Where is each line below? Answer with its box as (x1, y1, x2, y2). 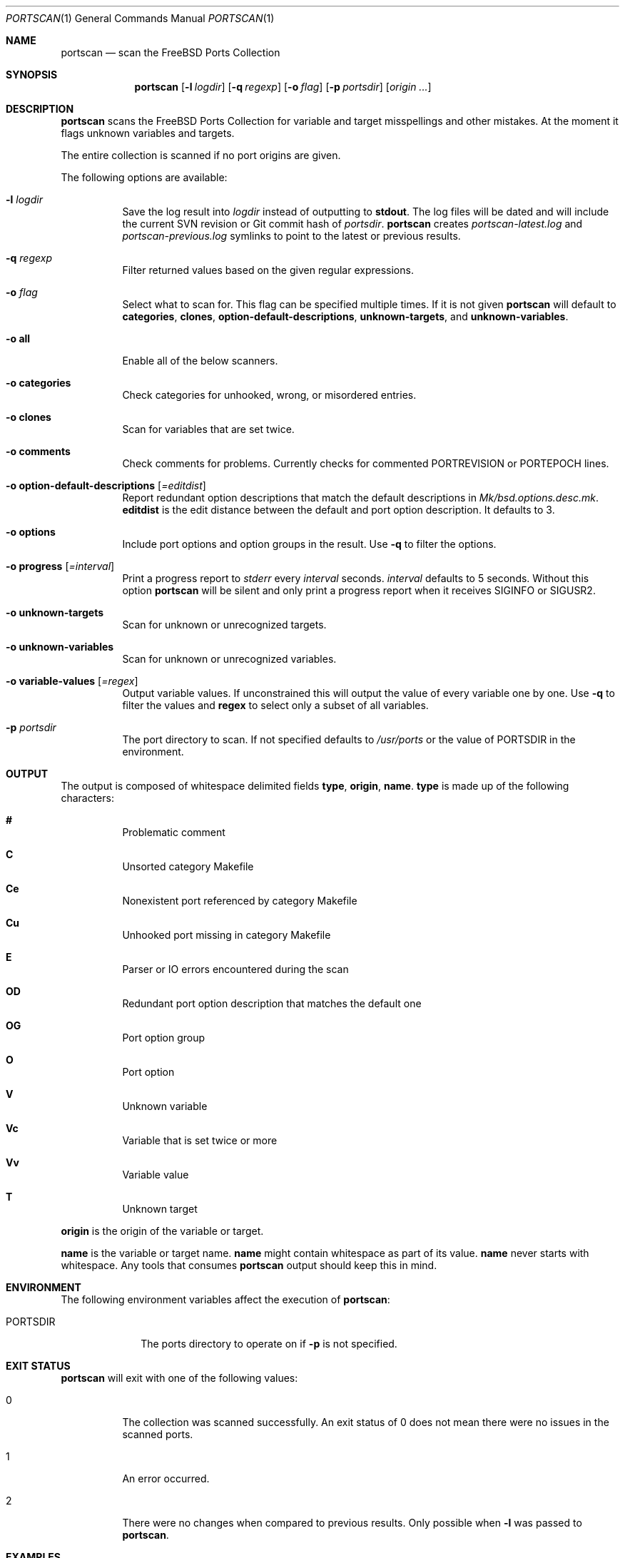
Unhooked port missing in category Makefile (122, 929, 331, 941)
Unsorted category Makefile (122, 860, 254, 872)
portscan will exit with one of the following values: (61, 1372, 298, 1384)
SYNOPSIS (6, 68, 58, 81)
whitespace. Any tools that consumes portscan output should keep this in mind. (61, 1259, 437, 1271)
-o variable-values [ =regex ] (6, 675, 138, 687)
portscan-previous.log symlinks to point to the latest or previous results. (122, 230, 461, 242)
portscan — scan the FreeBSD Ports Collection (61, 46, 280, 58)
